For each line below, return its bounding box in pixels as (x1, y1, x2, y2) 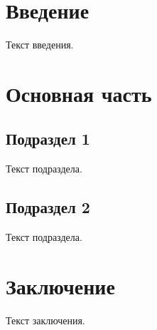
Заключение (6, 271, 115, 300)
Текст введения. (6, 37, 74, 52)
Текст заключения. (6, 312, 85, 327)
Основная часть (6, 78, 152, 108)
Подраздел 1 (6, 128, 90, 150)
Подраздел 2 (6, 196, 90, 218)
